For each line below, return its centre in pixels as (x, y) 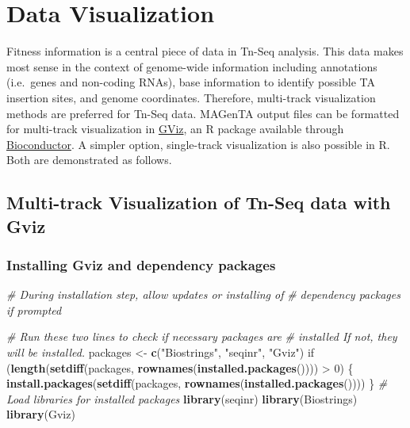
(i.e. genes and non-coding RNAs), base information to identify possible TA (191, 82)
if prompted (34, 310)
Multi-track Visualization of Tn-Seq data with (199, 203)
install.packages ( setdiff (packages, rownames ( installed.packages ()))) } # (197, 383)
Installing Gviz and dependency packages (141, 264)
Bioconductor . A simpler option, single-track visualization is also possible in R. (198, 144)
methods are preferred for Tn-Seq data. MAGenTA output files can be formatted (203, 113)
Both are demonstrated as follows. (89, 160)
